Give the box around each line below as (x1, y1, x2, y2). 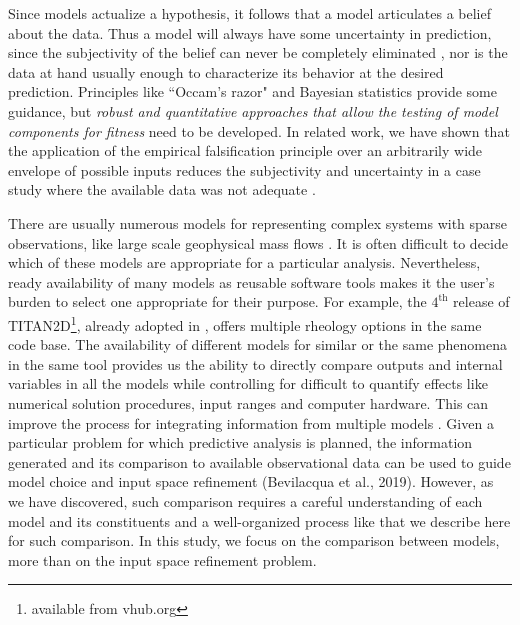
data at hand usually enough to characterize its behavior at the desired (8, 61, 444, 82)
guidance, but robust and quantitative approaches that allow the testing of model (8, 100, 498, 121)
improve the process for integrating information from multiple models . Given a (8, 412, 494, 433)
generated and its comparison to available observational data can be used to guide (8, 451, 511, 472)
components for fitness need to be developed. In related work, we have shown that (8, 120, 510, 141)
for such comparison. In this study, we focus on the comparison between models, (8, 530, 500, 551)
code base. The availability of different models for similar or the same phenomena (8, 334, 507, 355)
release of (453, 291, 510, 312)
